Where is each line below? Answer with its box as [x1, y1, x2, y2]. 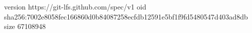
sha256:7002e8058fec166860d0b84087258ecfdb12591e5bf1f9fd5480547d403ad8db [4, 11, 248, 21]
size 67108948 [4, 21, 46, 31]
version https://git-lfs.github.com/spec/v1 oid [4, 1, 146, 11]
